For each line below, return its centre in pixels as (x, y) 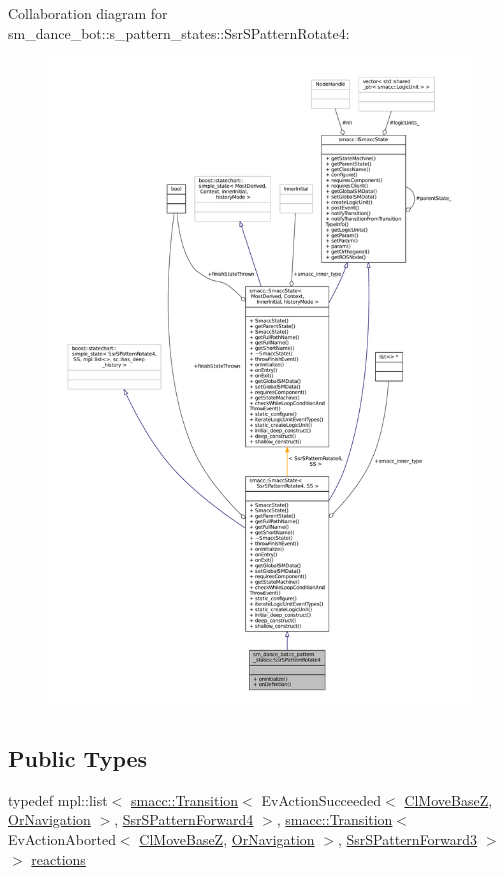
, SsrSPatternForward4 (184, 819)
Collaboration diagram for (88, 13)
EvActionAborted (62, 839)
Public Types (78, 758)
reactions (58, 858)
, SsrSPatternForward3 (407, 839)
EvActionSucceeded (321, 799)
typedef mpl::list (58, 799)
